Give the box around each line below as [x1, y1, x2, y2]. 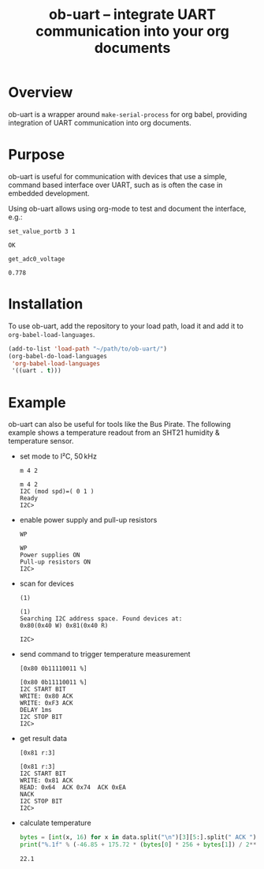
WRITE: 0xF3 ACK [19, 699, 73, 707]
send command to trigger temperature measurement [19, 650, 191, 659]
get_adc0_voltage [8, 255, 65, 263]
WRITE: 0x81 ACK [19, 777, 73, 785]
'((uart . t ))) [11, 367, 61, 375]
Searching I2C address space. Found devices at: [19, 615, 183, 623]
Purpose [8, 146, 65, 163]
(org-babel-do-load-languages [8, 352, 108, 360]
